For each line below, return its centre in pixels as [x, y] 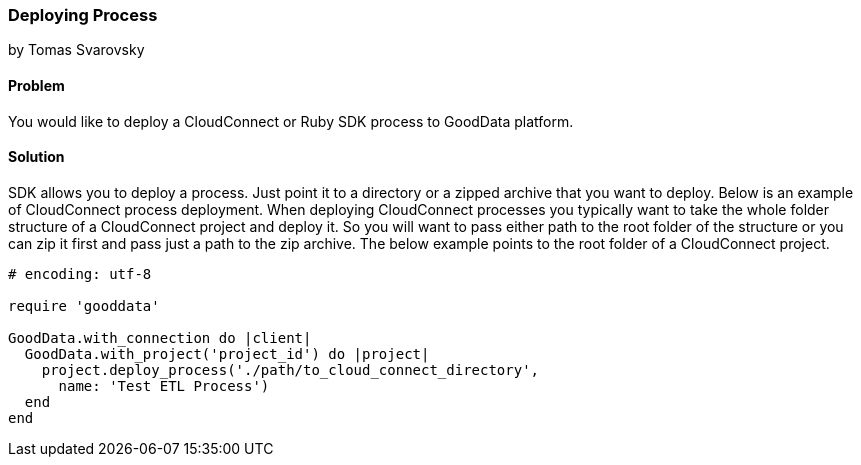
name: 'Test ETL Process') [164, 385]
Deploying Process [83, 15]
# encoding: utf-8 [80, 273]
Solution [36, 157]
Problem [36, 85]
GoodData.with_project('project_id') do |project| [227, 353]
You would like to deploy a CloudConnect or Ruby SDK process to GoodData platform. [291, 121]
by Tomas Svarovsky [76, 50]
